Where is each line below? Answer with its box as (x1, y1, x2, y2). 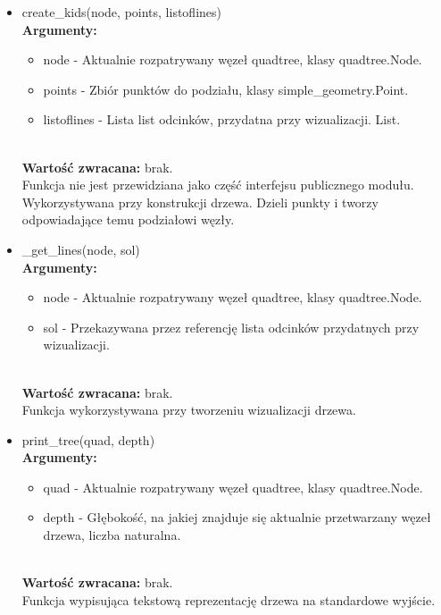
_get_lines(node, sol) (21, 240, 140, 258)
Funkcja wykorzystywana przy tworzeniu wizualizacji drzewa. (21, 400, 356, 419)
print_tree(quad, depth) (21, 430, 155, 449)
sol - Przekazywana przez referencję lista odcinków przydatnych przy (43, 317, 420, 336)
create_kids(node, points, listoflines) (21, 3, 221, 21)
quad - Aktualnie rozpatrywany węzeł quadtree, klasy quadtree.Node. (43, 477, 423, 496)
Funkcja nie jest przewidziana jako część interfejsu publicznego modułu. (21, 175, 414, 194)
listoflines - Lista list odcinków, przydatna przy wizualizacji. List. (43, 110, 401, 129)
